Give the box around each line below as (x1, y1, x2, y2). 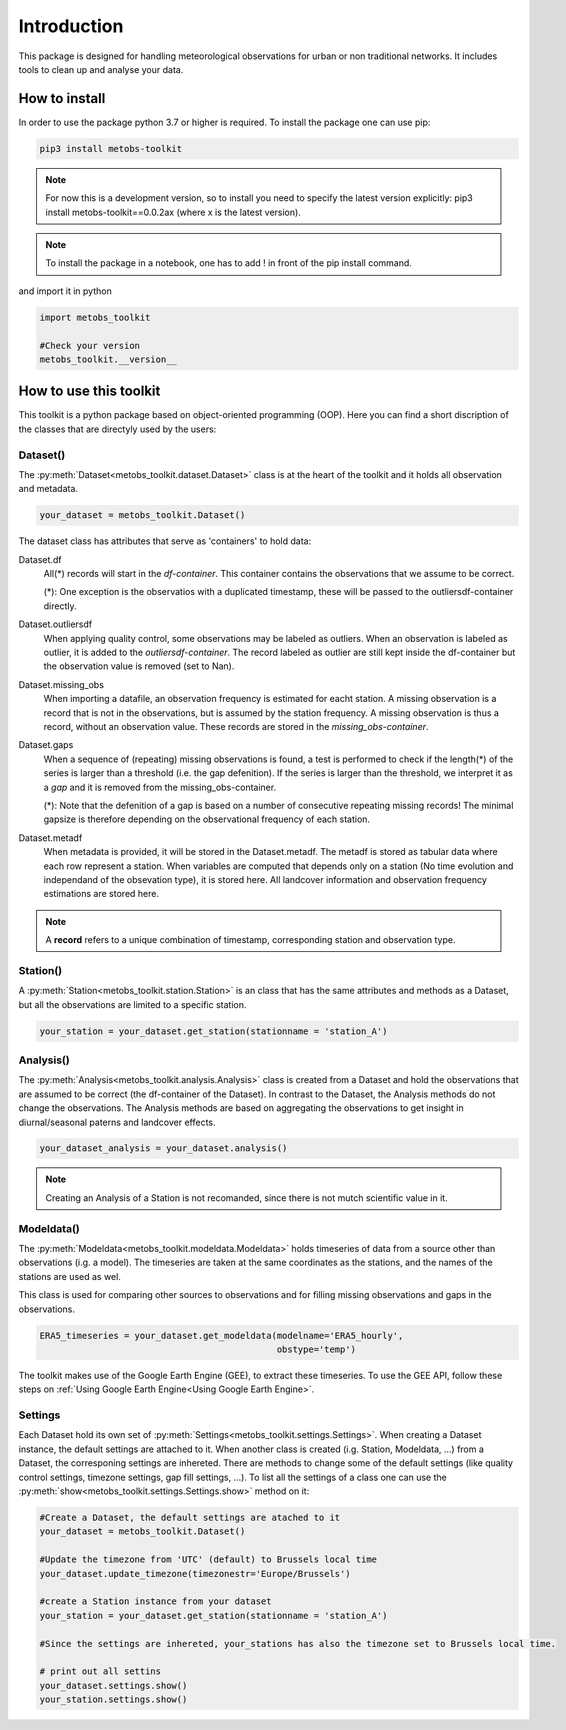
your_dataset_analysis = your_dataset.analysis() (39, 1143, 288, 1154)
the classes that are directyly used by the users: (18, 423, 217, 435)
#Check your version (39, 340, 140, 351)
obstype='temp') (276, 1343, 357, 1355)
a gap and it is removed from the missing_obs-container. (43, 781, 277, 793)
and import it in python (18, 285, 112, 297)
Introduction (18, 15, 124, 37)
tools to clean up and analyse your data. (18, 63, 184, 75)
